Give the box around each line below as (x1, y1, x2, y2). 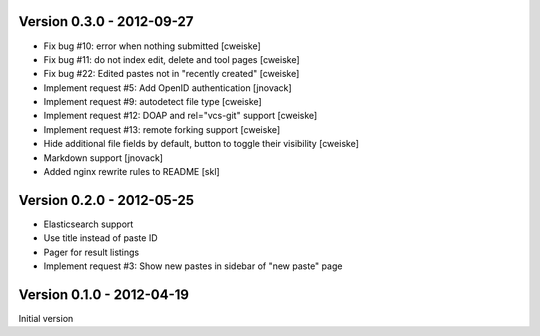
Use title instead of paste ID (43, 232, 158, 244)
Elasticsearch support (43, 218, 134, 230)
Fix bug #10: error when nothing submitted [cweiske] (43, 40, 261, 52)
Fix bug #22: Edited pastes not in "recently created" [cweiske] (43, 68, 300, 80)
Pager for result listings (43, 246, 140, 258)
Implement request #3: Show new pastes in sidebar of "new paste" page (43, 260, 343, 272)
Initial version (18, 313, 74, 325)
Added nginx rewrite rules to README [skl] (43, 166, 220, 178)
